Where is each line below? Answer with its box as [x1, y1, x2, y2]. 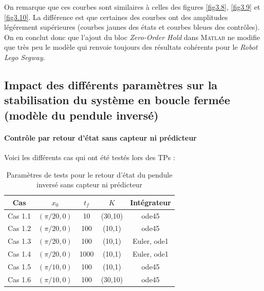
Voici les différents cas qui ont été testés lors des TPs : [4, 151, 175, 162]
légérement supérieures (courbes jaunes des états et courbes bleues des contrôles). [4, 22, 260, 32]
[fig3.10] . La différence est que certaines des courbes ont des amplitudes [4, 11, 228, 22]
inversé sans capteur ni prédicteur [36, 179, 143, 190]
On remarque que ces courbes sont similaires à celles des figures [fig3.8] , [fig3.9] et [4, 2, 260, 12]
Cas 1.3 [8, 236, 31, 246]
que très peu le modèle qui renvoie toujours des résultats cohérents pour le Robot [4, 42, 258, 52]
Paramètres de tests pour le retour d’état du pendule [6, 169, 173, 180]
